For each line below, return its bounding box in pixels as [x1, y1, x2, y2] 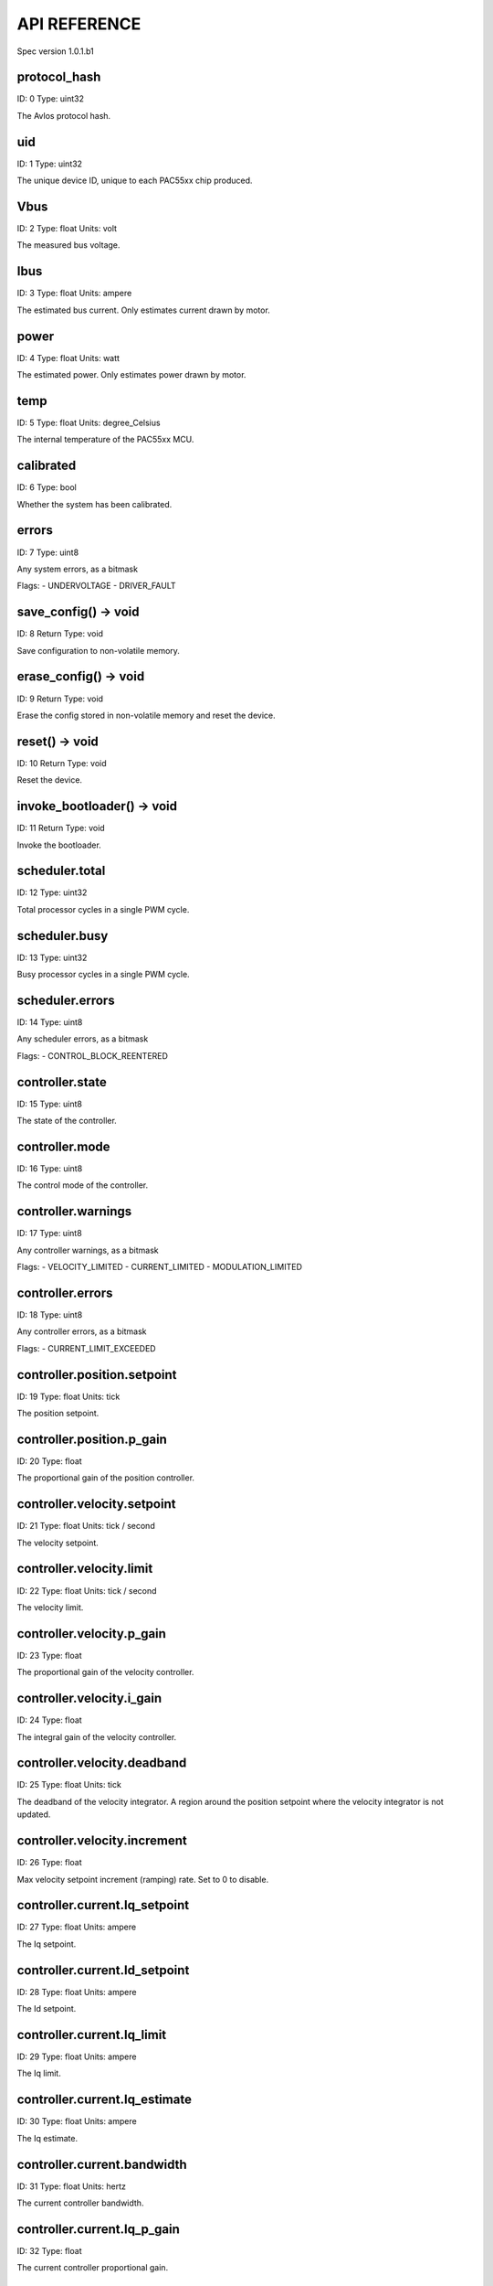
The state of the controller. [16, 1116, 118, 1127]
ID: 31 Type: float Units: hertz [16, 2181, 127, 2192]
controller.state [16, 1074, 107, 1090]
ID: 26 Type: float [16, 1857, 82, 1868]
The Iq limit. [16, 2067, 61, 2079]
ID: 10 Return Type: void [16, 757, 107, 768]
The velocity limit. [16, 1601, 84, 1613]
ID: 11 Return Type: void [16, 823, 105, 834]
